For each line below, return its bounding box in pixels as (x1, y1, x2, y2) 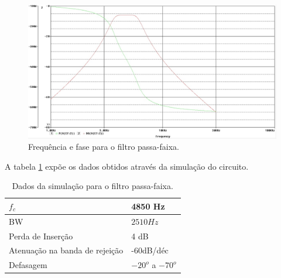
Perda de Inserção (9, 229, 73, 242)
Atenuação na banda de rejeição (9, 244, 124, 256)
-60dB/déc (131, 244, 169, 256)
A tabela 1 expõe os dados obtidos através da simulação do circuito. (5, 160, 249, 172)
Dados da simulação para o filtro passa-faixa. (12, 180, 173, 192)
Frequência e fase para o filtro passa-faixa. (28, 140, 179, 153)
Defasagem (9, 259, 47, 271)
